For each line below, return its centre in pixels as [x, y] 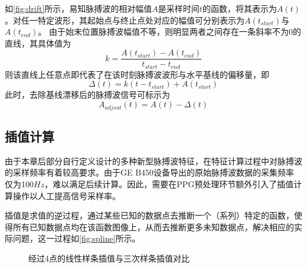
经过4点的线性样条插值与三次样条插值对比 [109, 258]
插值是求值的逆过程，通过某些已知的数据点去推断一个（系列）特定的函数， [149, 215]
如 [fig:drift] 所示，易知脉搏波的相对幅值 [79, 8]
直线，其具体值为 [38, 43]
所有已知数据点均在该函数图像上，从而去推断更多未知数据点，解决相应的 [153, 226]
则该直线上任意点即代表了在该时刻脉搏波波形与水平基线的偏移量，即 [137, 74]
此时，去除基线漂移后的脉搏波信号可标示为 [87, 95]
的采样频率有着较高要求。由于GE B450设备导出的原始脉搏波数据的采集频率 [150, 172]
